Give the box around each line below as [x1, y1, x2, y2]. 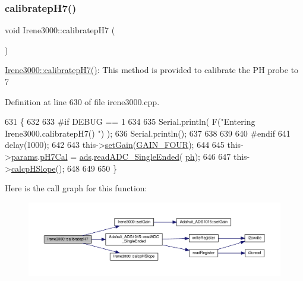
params [11, 150, 38, 162]
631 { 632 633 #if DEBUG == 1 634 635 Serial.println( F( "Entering [5, 115, 255, 128]
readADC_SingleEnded [94, 150, 179, 162]
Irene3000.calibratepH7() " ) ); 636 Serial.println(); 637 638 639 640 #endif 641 [5, 127, 291, 139]
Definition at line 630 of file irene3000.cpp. [5, 95, 160, 108]
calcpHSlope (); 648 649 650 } [11, 162, 118, 174]
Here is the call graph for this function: [5, 182, 147, 194]
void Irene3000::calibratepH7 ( [5, 24, 115, 36]
